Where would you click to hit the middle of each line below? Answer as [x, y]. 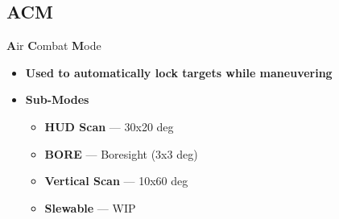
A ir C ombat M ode [54, 45]
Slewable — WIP [90, 207]
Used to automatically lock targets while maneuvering [179, 72]
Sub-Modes [57, 99]
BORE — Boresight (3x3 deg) [121, 153]
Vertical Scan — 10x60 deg [116, 181]
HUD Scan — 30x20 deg [109, 126]
